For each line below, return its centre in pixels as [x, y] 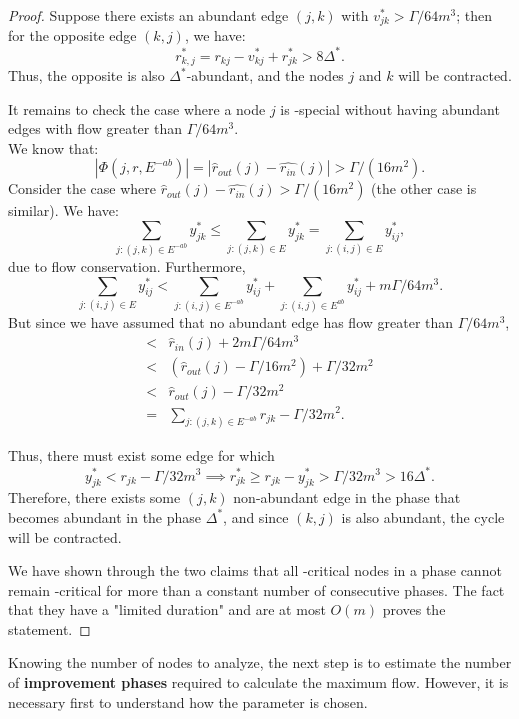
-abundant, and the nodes [265, 75]
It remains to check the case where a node [137, 108]
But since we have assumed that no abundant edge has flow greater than [231, 321]
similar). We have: [63, 210]
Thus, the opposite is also [86, 75]
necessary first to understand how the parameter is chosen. [188, 701]
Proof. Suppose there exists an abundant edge [148, 15]
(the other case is [424, 188]
